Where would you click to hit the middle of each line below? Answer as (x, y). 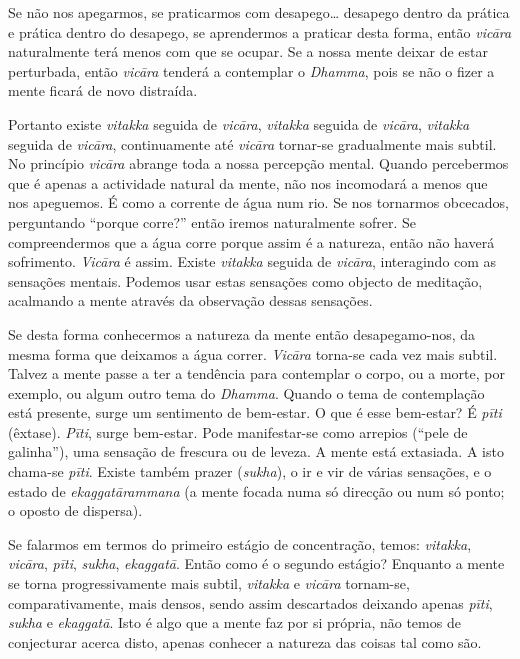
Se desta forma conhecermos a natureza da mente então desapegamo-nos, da (242, 333)
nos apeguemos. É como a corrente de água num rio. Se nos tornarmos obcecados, (258, 202)
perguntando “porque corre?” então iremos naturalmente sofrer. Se (212, 221)
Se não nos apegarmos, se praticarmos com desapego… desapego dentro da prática (259, 12)
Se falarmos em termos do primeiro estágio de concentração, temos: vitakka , (240, 543)
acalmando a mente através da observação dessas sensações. (190, 300)
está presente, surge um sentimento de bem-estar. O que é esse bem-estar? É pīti (255, 412)
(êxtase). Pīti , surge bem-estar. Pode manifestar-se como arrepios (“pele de (238, 431)
